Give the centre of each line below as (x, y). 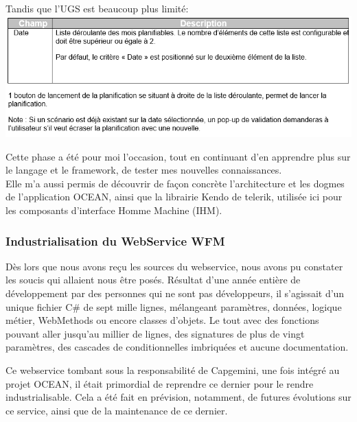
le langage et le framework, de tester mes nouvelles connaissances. (144, 170)
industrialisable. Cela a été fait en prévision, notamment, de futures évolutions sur (178, 397)
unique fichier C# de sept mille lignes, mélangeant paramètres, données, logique (174, 306)
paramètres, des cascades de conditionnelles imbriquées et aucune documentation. (177, 347)
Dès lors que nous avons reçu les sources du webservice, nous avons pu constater (174, 266)
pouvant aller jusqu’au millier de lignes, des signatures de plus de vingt (155, 333)
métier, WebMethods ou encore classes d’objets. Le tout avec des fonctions (162, 320)
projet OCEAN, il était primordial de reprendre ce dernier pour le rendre (160, 383)
